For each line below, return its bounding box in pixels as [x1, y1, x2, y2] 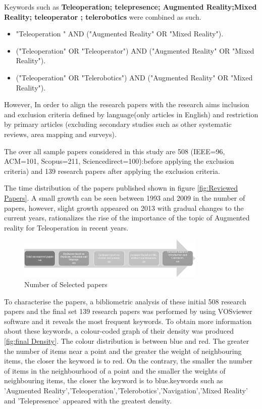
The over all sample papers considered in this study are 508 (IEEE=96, [4, 146, 225, 156]
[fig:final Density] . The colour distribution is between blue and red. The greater [4, 336, 249, 346]
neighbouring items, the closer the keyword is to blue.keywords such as [4, 375, 223, 386]
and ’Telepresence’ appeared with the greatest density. [4, 395, 172, 405]
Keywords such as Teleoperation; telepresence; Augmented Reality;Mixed [4, 2, 257, 12]
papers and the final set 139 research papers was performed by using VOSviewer [4, 306, 252, 316]
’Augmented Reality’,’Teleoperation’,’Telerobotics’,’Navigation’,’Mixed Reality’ [4, 385, 248, 395]
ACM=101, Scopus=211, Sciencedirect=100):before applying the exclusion [4, 156, 234, 166]
